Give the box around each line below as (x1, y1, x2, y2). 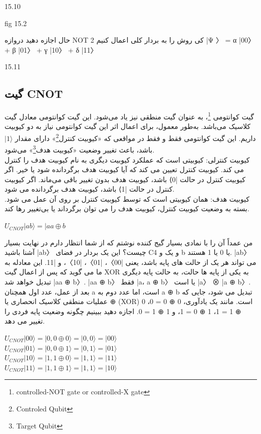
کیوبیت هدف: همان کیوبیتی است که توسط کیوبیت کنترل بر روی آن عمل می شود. (5, 193, 249, 204)
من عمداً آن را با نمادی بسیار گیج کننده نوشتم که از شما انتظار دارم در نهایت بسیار (5, 237, 253, 247)
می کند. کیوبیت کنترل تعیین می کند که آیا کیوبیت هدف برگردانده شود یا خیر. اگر (5, 164, 244, 175)
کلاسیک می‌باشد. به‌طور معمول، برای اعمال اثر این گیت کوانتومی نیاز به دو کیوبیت (5, 121, 250, 131)
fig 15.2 (5, 18, 27, 28)
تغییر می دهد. (5, 316, 45, 326)
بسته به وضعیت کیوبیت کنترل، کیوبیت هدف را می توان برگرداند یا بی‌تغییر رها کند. (5, 203, 249, 214)
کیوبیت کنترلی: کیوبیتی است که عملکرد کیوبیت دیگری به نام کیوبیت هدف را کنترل (5, 154, 250, 165)
